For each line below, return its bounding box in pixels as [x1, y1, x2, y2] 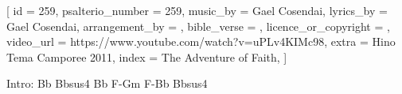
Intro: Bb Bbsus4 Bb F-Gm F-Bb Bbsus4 [6, 75, 208, 92]
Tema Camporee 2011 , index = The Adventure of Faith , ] [6, 48, 287, 65]
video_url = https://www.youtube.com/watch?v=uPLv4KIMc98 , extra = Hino [6, 33, 396, 50]
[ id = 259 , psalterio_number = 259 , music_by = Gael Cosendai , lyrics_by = [6, 2, 388, 18]
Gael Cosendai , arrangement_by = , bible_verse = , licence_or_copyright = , [6, 17, 390, 34]
